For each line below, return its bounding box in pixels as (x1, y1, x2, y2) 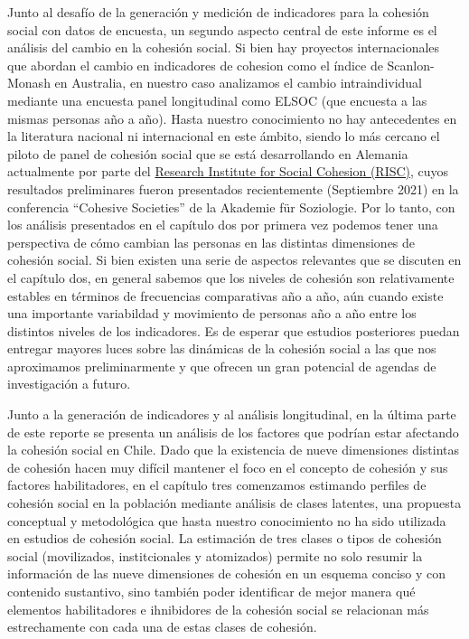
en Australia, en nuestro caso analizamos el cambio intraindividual (54, 73, 423, 92)
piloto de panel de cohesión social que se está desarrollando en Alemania (7, 144, 408, 163)
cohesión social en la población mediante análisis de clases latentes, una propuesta (7, 493, 462, 512)
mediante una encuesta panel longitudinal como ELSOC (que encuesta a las (7, 90, 427, 109)
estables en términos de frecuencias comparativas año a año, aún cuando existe (7, 286, 444, 305)
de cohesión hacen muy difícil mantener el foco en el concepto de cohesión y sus (7, 457, 448, 476)
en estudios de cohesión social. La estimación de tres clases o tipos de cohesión (7, 529, 442, 548)
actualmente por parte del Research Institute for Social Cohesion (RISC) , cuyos (7, 162, 449, 181)
